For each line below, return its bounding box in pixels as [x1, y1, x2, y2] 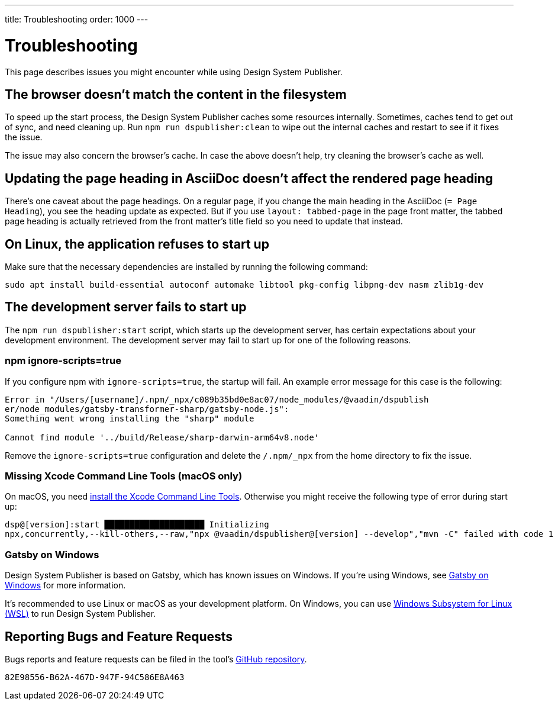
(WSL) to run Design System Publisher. [5, 609, 156, 619]
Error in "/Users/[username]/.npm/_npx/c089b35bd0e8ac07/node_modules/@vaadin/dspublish [5, 394, 429, 404]
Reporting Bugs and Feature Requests [5, 629, 233, 644]
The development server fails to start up [5, 300, 247, 315]
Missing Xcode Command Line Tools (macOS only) [5, 470, 243, 482]
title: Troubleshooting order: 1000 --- [5, 14, 149, 24]
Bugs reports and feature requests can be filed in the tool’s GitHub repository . [5, 654, 307, 664]
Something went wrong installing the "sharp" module [5, 413, 254, 423]
